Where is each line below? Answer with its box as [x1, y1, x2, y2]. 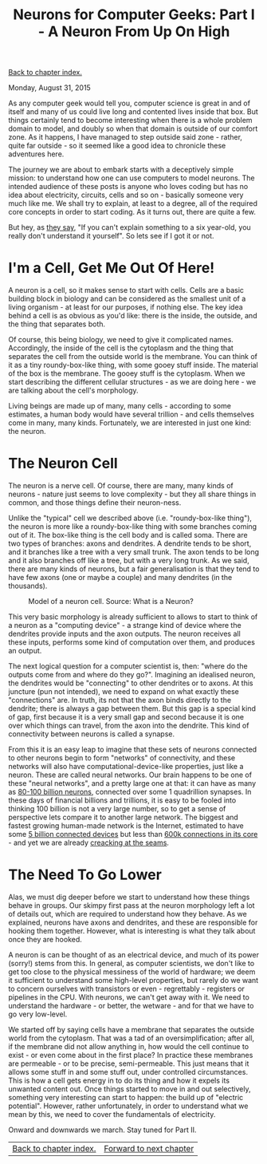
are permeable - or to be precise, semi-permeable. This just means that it [8, 1059, 249, 1068]
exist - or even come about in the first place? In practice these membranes [8, 1051, 253, 1059]
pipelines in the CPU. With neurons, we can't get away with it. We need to [8, 992, 249, 1002]
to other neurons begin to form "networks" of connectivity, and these [8, 753, 236, 763]
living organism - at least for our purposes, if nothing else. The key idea [8, 302, 243, 312]
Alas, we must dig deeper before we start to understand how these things [8, 892, 250, 902]
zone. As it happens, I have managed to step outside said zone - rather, [8, 132, 243, 142]
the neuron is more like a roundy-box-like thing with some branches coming [8, 522, 257, 531]
